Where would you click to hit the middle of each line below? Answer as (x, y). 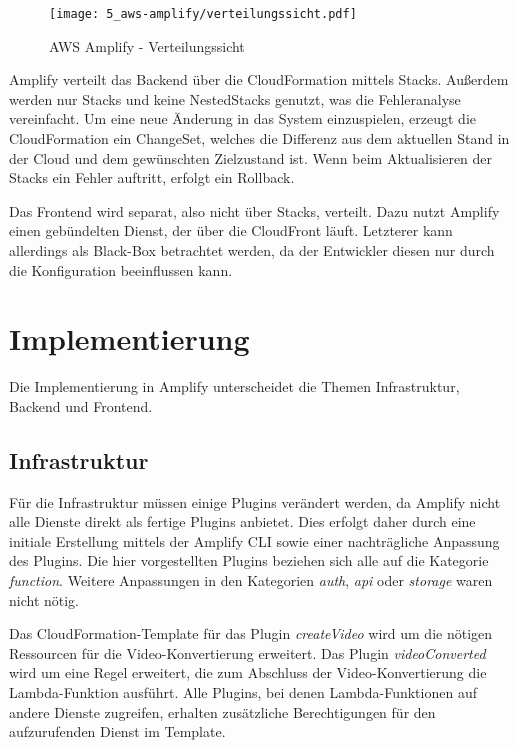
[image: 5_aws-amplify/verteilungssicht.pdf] (203, 14)
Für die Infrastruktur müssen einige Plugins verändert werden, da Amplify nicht (255, 501)
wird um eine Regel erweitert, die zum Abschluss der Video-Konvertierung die (248, 672)
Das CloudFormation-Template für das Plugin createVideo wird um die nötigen (251, 633)
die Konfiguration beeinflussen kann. (121, 269)
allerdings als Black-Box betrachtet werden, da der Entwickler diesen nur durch (252, 250)
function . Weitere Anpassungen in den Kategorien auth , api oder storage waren (251, 580)
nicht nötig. (44, 599)
